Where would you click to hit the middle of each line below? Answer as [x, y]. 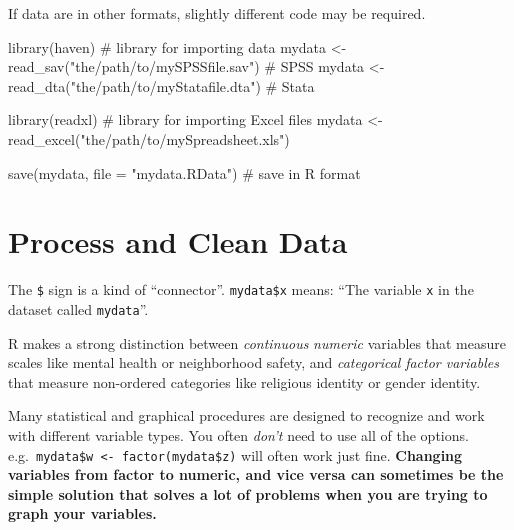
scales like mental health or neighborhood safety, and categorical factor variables [253, 362]
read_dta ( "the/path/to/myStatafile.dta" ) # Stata [161, 85]
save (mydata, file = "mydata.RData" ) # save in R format [184, 172]
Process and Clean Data [178, 241]
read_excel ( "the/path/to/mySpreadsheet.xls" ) [149, 138]
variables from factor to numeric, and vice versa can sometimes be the [256, 474]
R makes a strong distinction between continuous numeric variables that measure [257, 342]
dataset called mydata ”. [78, 308]
